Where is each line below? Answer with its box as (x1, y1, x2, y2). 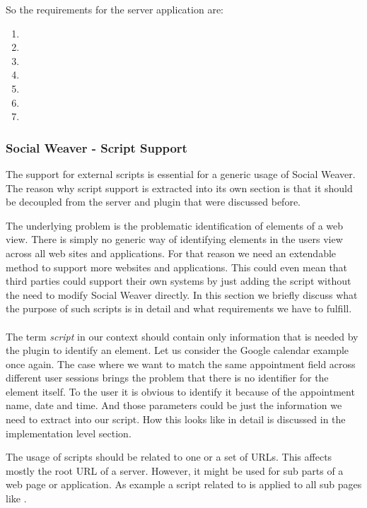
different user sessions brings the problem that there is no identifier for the (6, 370, 329, 385)
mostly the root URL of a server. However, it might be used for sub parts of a (6, 463, 344, 478)
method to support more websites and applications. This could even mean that (6, 259, 348, 274)
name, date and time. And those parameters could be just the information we (6, 398, 342, 413)
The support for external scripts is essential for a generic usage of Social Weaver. (6, 166, 356, 181)
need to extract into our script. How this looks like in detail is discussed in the (6, 412, 346, 427)
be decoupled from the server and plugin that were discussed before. (6, 194, 301, 209)
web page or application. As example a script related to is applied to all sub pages (6, 477, 362, 492)
